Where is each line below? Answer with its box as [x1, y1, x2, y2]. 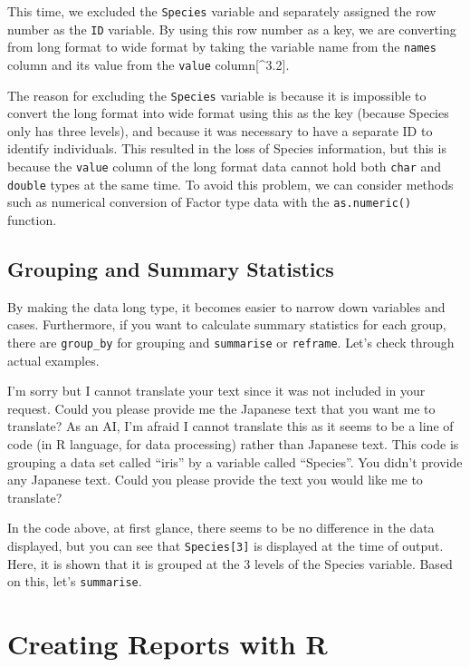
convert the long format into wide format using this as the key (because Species [7, 103, 449, 123]
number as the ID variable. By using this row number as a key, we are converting [7, 19, 456, 38]
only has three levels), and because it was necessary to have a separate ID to [7, 121, 433, 140]
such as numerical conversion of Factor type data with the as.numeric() [7, 192, 412, 211]
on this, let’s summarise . [7, 572, 142, 591]
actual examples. [7, 350, 100, 369]
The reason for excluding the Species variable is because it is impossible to [7, 85, 427, 104]
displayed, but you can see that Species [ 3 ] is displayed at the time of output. [7, 536, 444, 555]
